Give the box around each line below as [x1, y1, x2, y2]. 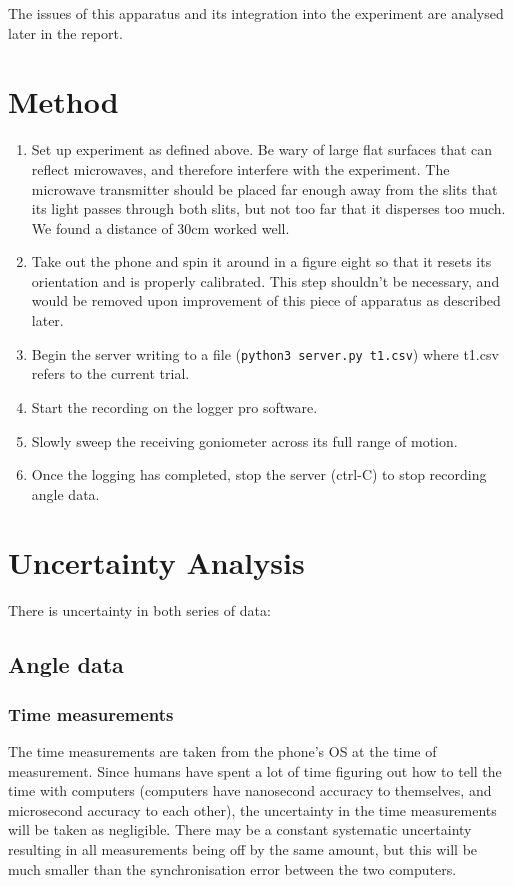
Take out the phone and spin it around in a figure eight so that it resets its [31, 251, 492, 272]
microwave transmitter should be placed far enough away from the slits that [31, 178, 498, 199]
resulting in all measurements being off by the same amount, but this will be [8, 838, 478, 859]
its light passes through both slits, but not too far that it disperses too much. [31, 198, 506, 219]
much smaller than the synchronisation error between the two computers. [8, 858, 457, 879]
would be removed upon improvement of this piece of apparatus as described [31, 290, 501, 311]
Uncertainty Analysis [8, 542, 305, 583]
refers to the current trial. [31, 363, 190, 384]
